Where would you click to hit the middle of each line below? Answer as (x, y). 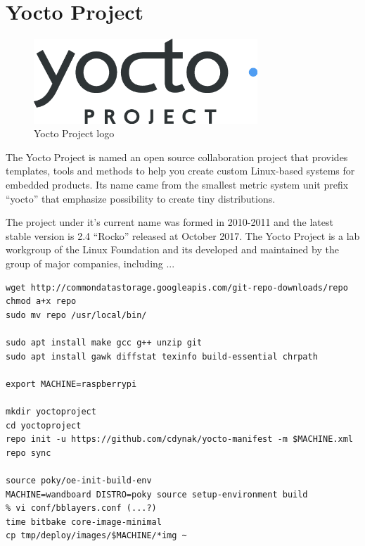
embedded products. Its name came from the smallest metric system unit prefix (177, 185)
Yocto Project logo (74, 133)
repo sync (28, 453)
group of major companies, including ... (90, 264)
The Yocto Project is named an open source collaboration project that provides (177, 157)
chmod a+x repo (41, 301)
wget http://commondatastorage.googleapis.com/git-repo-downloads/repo (177, 287)
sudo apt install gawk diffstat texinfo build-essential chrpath (162, 356)
